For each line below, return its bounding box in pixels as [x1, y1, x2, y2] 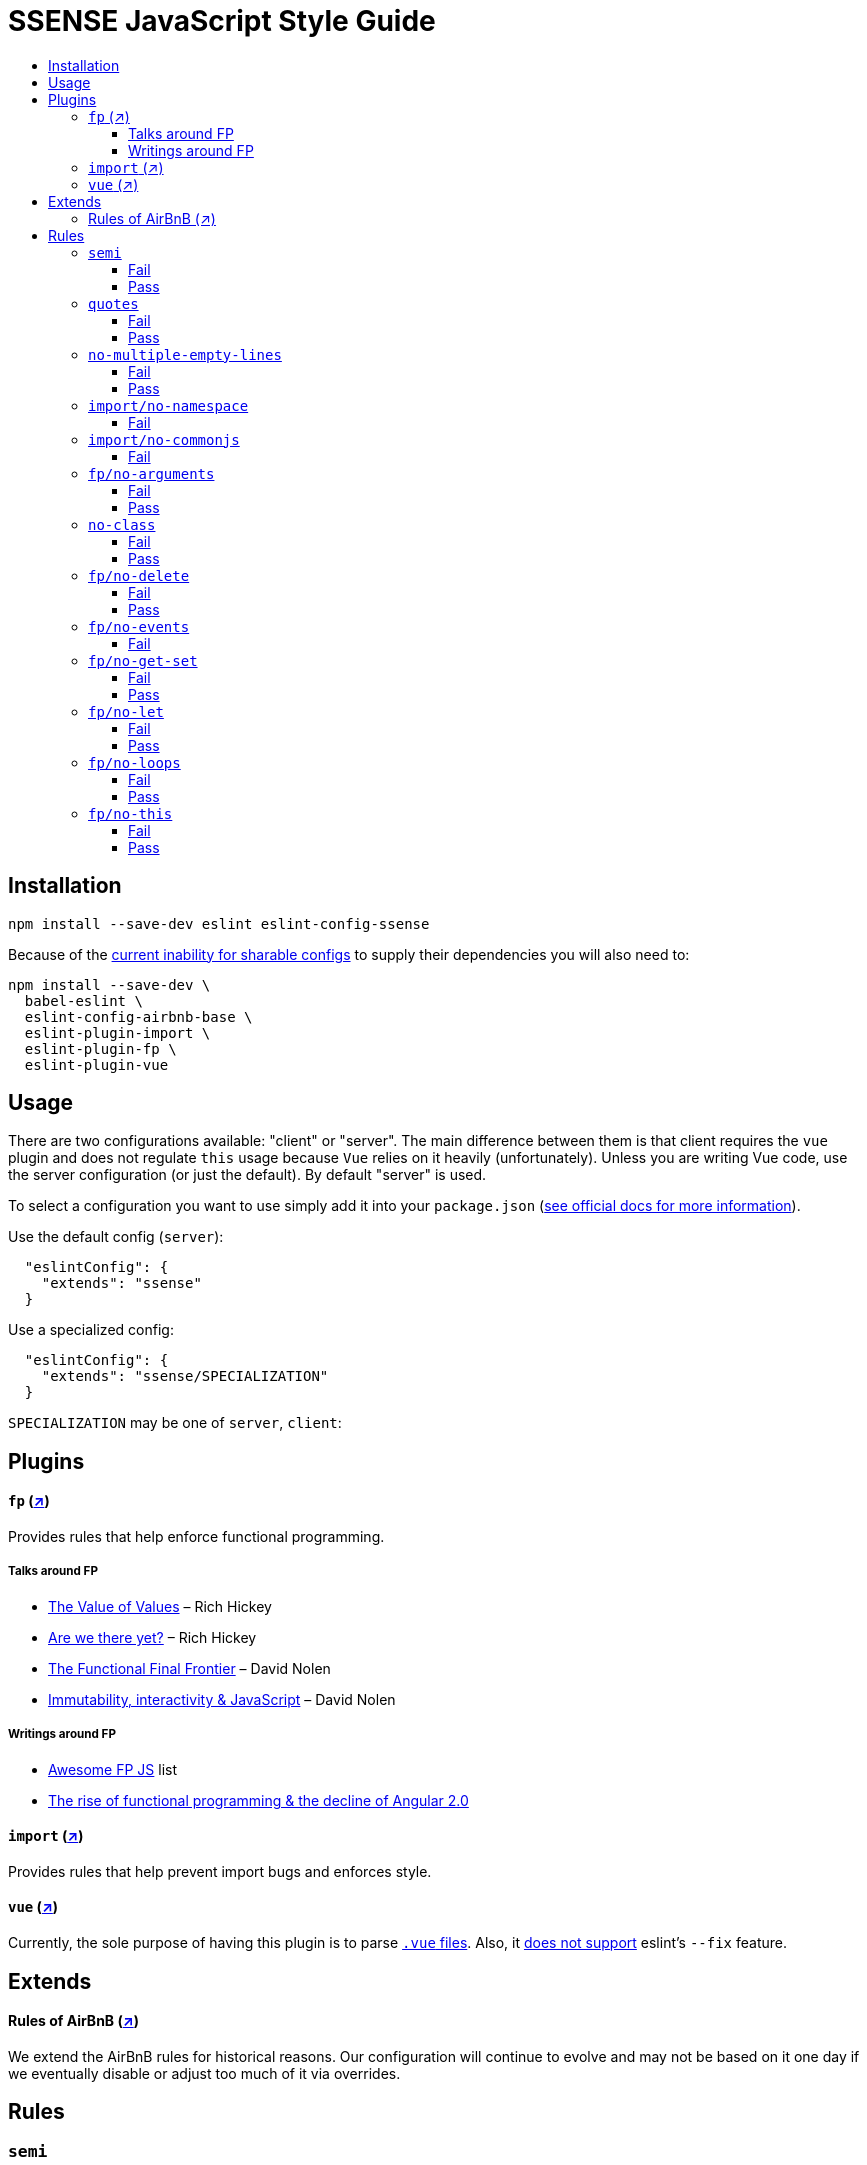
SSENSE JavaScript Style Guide [8, 4, 436, 38]
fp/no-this [88, 805, 173, 822]
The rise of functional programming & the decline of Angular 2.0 [48, 1791, 469, 1809]
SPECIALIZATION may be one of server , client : [8, 1414, 342, 1432]
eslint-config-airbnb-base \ [24, 1008, 253, 1025]
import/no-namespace [88, 397, 249, 414]
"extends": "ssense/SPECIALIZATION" [41, 1368, 329, 1385]
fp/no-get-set [88, 652, 198, 669]
